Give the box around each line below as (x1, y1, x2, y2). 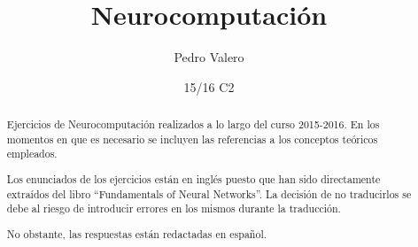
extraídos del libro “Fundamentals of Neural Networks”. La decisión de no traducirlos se (6, 186, 412, 201)
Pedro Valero (174, 48, 244, 66)
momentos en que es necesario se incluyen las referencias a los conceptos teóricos (6, 131, 378, 146)
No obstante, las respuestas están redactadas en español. (6, 226, 267, 241)
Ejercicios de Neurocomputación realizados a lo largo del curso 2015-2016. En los (6, 117, 380, 132)
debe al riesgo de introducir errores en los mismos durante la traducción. (6, 201, 341, 216)
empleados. (6, 146, 58, 161)
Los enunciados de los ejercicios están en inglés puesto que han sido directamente (6, 171, 381, 186)
